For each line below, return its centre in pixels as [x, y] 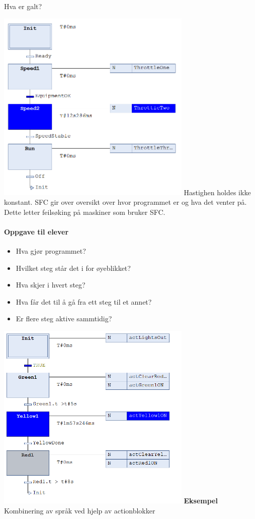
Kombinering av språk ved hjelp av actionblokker [80, 510]
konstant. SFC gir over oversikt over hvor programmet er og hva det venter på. [125, 202]
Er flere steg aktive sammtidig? [64, 319]
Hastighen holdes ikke [217, 192]
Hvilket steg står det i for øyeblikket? [73, 268]
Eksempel [201, 501]
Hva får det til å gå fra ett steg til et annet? [84, 301]
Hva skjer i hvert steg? [51, 285]
